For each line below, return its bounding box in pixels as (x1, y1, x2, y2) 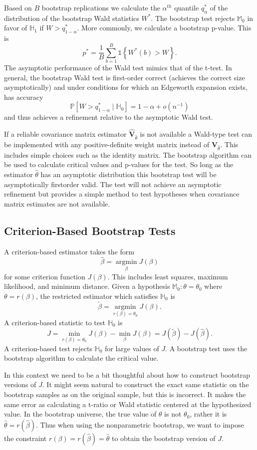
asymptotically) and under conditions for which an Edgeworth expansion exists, (4, 82, 248, 92)
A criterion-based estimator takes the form (4, 246, 134, 256)
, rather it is (190, 409, 227, 419)
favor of (4, 22, 27, 33)
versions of (4, 379, 36, 390)
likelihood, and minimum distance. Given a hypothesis (4, 281, 170, 291)
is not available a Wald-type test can (140, 129, 253, 139)
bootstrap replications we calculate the (41, 2, 160, 12)
